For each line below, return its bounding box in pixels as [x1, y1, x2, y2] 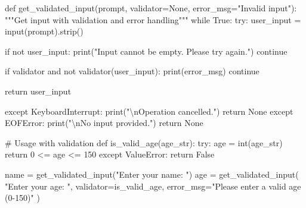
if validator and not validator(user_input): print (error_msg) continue [5, 65, 259, 77]
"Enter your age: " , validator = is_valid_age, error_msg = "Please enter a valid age [5, 179, 301, 192]
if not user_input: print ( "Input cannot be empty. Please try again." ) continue [5, 45, 288, 57]
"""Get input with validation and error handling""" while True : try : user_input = [5, 13, 301, 26]
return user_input [5, 84, 72, 97]
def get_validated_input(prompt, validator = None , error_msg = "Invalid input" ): [5, 2, 297, 14]
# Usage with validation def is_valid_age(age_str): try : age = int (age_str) [5, 136, 283, 149]
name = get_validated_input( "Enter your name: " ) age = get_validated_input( [5, 168, 299, 180]
